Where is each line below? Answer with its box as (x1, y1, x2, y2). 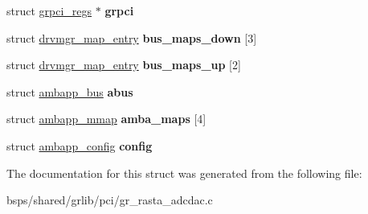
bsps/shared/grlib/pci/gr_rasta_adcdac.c (6, 191, 213, 208)
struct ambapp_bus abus (6, 83, 133, 100)
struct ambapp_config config (6, 137, 153, 154)
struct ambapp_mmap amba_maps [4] (6, 110, 206, 127)
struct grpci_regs (6, 2, 92, 19)
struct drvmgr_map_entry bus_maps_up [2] (6, 56, 241, 73)
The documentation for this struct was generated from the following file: (6, 164, 362, 181)
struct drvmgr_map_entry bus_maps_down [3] (6, 29, 257, 46)
